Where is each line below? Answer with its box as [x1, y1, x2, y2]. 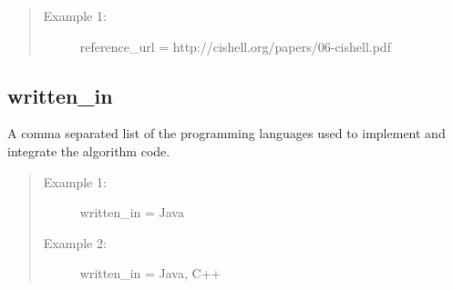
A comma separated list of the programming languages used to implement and [7, 124, 446, 143]
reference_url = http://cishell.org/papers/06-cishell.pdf [79, 36, 391, 55]
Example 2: [43, 233, 107, 252]
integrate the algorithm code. [7, 141, 170, 160]
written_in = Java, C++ [79, 264, 221, 283]
